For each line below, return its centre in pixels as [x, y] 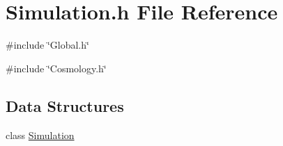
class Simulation [40, 135]
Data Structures [65, 105]
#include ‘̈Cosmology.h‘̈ [56, 68]
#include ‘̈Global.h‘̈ [47, 45]
